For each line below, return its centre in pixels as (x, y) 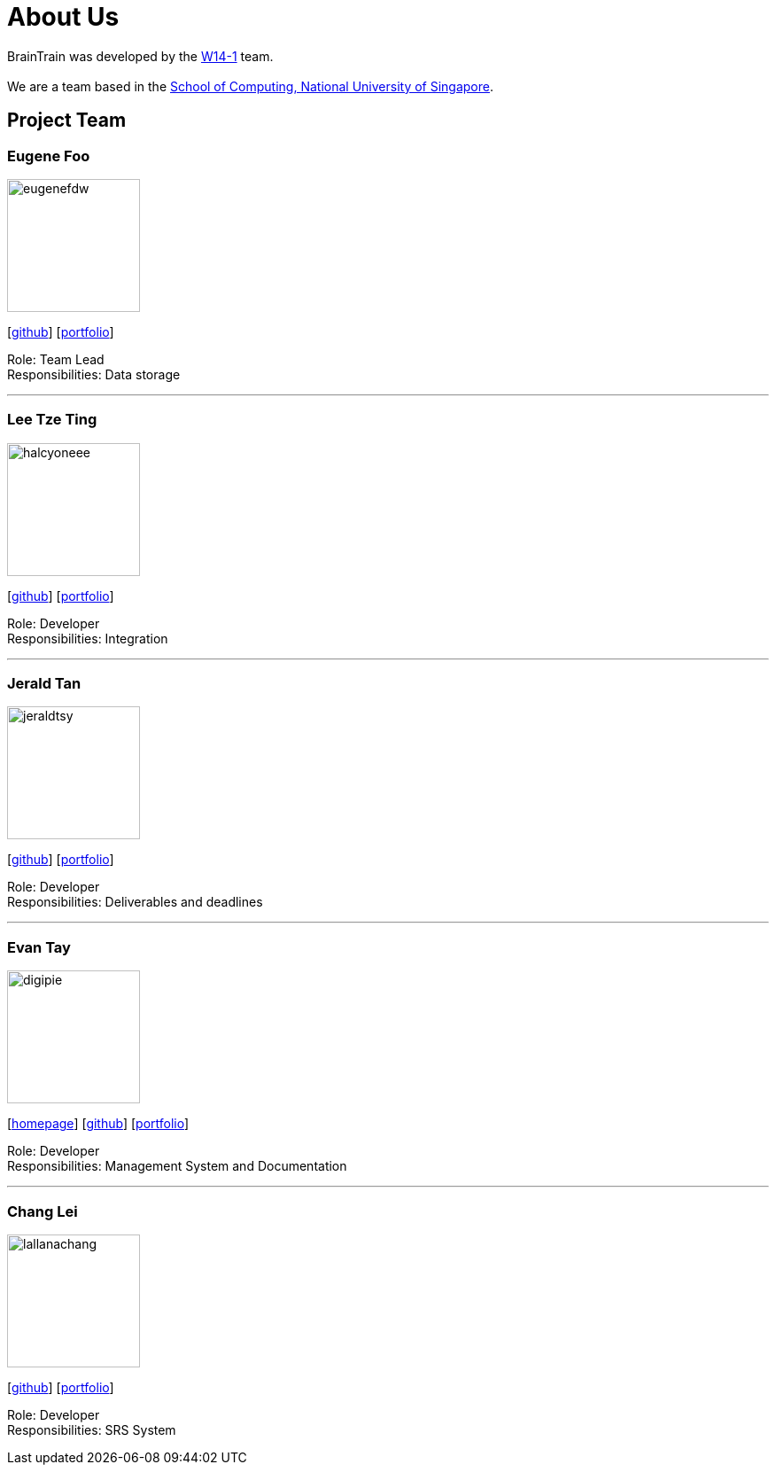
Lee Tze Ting (52, 420)
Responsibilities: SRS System (92, 1429)
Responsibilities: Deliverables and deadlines (135, 902)
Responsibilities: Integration (88, 638)
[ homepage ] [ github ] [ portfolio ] (98, 1124)
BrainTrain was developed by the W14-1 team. (140, 56)
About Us (63, 17)
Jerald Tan (44, 684)
